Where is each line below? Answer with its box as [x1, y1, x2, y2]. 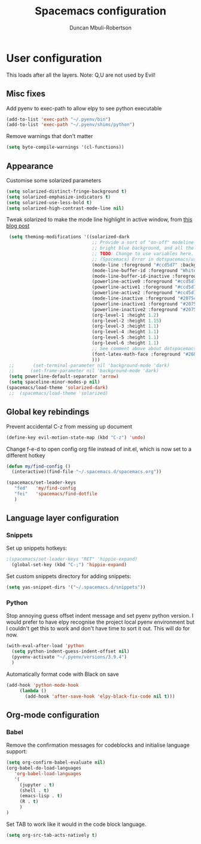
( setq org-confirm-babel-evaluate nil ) [6, 759, 106, 766]
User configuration [6, 51, 102, 65]
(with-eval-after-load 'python [6, 643, 84, 649]
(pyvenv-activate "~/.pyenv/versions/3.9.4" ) [11, 654, 127, 660]
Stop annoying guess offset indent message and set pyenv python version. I [6, 612, 194, 619]
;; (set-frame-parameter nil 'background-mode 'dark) [8, 368, 160, 374]
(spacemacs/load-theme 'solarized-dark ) [6, 385, 109, 391]
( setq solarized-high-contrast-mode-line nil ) [6, 205, 124, 211]
